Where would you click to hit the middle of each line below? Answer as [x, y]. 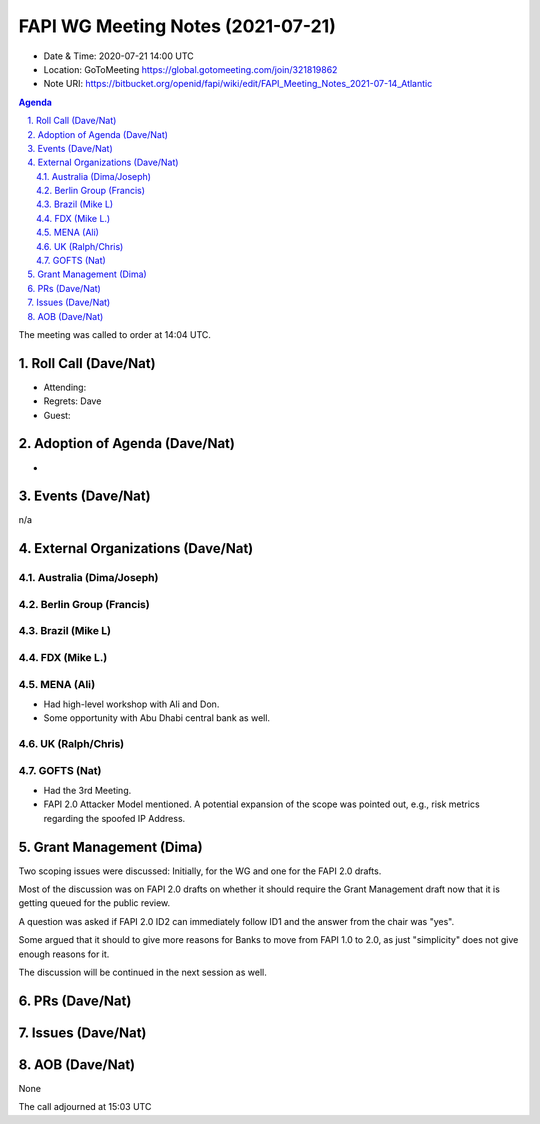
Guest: [57, 415]
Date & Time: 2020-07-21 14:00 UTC [118, 56]
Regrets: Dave [72, 401]
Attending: [65, 387]
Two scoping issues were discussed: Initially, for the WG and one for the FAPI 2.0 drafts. [200, 871]
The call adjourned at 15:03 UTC [85, 1107]
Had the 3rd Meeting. [87, 790]
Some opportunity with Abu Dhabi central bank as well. [156, 718]
